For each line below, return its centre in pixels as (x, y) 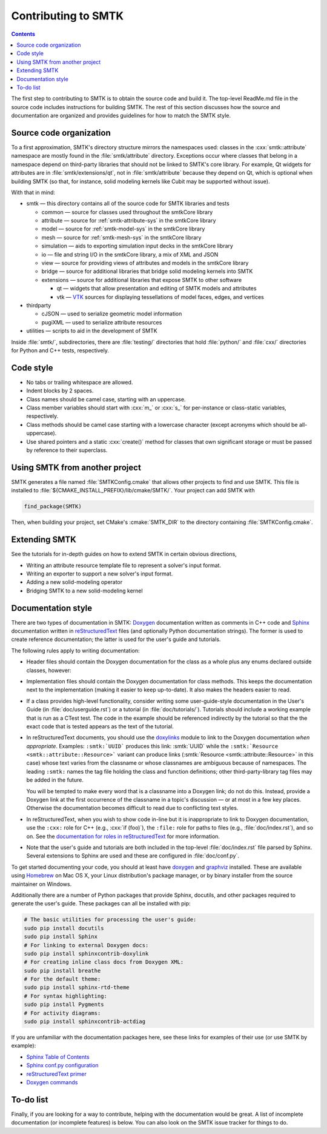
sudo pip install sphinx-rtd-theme (77, 988)
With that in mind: (33, 192)
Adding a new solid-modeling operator (74, 582)
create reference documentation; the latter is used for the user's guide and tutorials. (116, 639)
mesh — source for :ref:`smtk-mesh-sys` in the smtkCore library (121, 237)
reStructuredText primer (57, 1074)
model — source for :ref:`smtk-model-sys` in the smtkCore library (123, 229)
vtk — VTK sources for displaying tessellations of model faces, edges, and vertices (160, 297)
